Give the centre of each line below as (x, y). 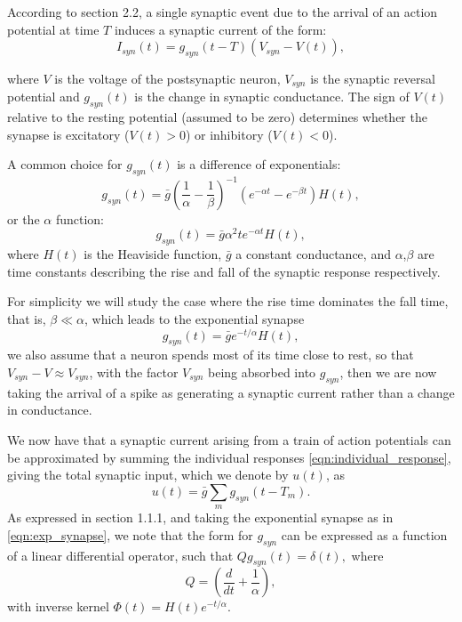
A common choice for (65, 164)
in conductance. (50, 410)
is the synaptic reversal (373, 78)
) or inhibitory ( (229, 134)
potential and (44, 97)
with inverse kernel (58, 606)
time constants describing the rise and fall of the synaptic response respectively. (224, 271)
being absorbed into (262, 372)
